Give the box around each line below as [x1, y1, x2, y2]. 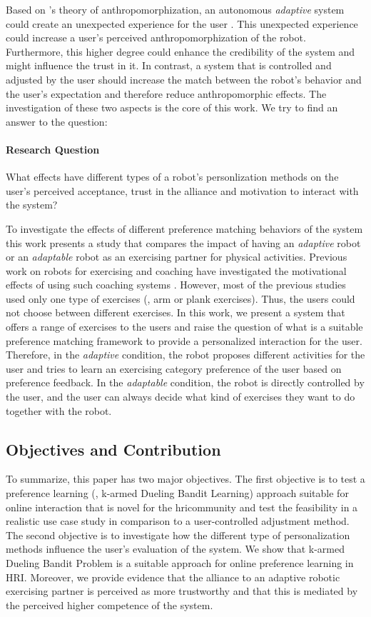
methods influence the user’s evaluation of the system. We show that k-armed [6, 541, 345, 556]
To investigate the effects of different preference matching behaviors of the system [6, 221, 363, 236]
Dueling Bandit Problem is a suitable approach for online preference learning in [6, 556, 354, 570]
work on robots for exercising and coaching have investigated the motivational [6, 263, 347, 278]
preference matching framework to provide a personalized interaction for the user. [6, 333, 362, 348]
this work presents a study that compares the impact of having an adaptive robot [6, 235, 361, 250]
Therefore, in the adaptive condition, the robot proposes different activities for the [6, 347, 365, 362]
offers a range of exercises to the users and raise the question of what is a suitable [6, 319, 363, 334]
